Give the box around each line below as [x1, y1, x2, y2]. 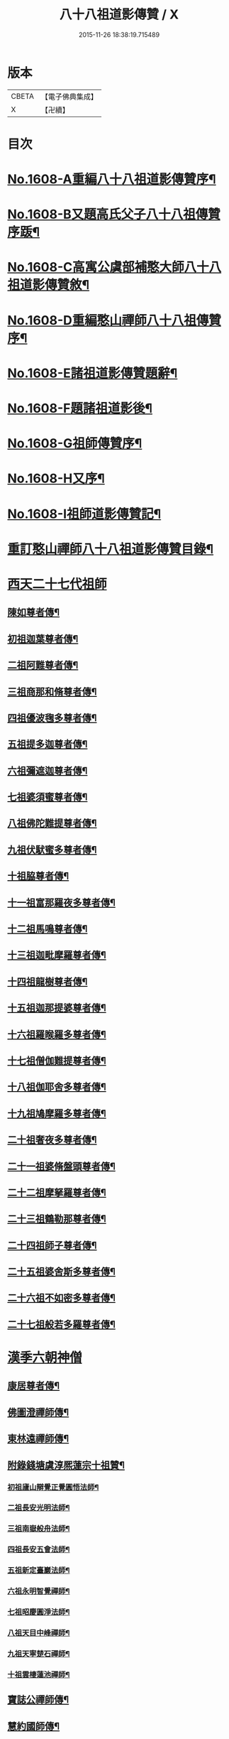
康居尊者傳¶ [7, 1380, 60, 1392]
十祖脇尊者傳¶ [7, 870, 69, 882]
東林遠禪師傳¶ [7, 1433, 69, 1445]
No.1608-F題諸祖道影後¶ [7, 401, 152, 416]
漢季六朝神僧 [7, 1350, 83, 1366]
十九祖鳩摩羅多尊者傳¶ [7, 1107, 106, 1120]
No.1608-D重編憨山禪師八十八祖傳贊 [7, 312, 222, 328]
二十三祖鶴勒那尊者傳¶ [7, 1213, 106, 1225]
